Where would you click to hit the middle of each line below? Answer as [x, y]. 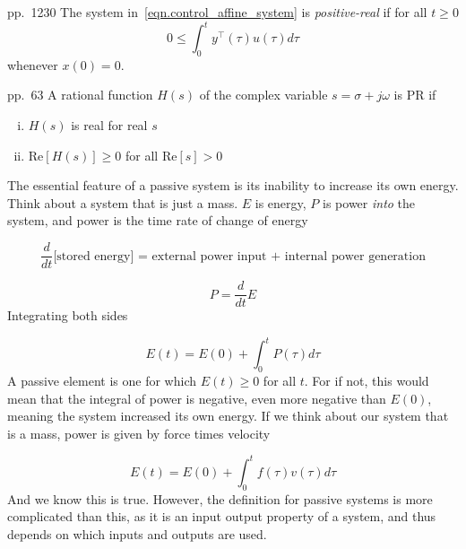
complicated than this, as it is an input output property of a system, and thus [222, 516]
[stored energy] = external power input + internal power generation [239, 256]
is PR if [415, 95]
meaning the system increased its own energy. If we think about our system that [228, 416]
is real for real [109, 125]
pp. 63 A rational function [80, 95]
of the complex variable [263, 95]
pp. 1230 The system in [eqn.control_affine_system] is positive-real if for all [217, 12]
